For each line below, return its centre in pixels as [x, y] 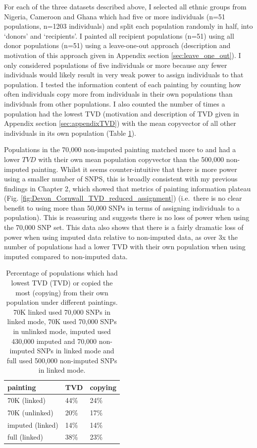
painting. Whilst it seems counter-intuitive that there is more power [134, 169]
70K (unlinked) [30, 412]
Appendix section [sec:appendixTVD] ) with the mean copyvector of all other [120, 123]
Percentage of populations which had [62, 273]
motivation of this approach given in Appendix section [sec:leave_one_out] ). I [123, 55]
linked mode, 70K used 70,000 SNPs [62, 321]
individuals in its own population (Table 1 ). [70, 133]
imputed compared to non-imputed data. [66, 256]
